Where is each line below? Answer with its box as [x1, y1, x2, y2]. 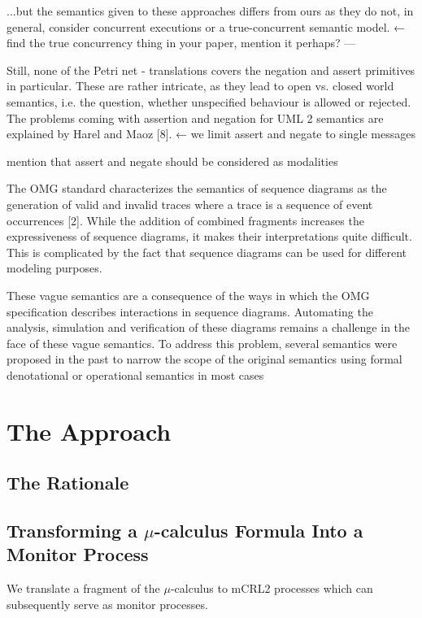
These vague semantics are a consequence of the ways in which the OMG [7, 286, 370, 303]
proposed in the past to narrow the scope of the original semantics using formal [7, 350, 402, 368]
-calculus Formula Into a [154, 518, 363, 543]
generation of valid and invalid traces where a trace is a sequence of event [7, 195, 373, 212]
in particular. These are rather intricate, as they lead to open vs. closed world [7, 77, 394, 94]
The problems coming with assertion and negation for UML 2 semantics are [7, 109, 384, 126]
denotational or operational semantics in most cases [7, 366, 264, 383]
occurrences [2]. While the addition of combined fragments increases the [7, 211, 364, 228]
